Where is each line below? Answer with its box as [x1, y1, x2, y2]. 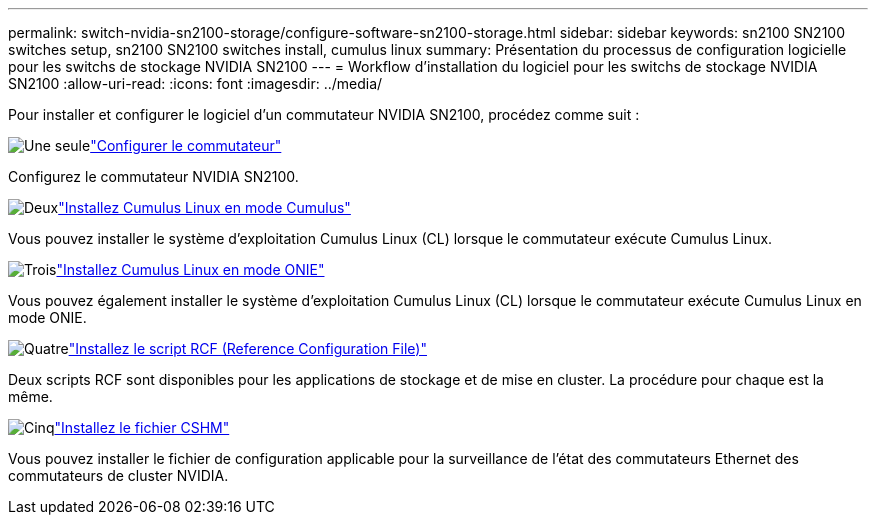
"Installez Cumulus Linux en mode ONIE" [56, 261, 325, 278]
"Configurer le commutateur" [90, 137, 282, 154]
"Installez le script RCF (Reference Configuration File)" [68, 340, 427, 357]
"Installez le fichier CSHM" [54, 419, 230, 436]
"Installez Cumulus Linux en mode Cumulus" [58, 199, 351, 216]
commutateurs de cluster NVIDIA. [8, 467, 229, 484]
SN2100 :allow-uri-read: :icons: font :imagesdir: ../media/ [8, 75, 383, 92]
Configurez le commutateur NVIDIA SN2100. [8, 168, 299, 185]
